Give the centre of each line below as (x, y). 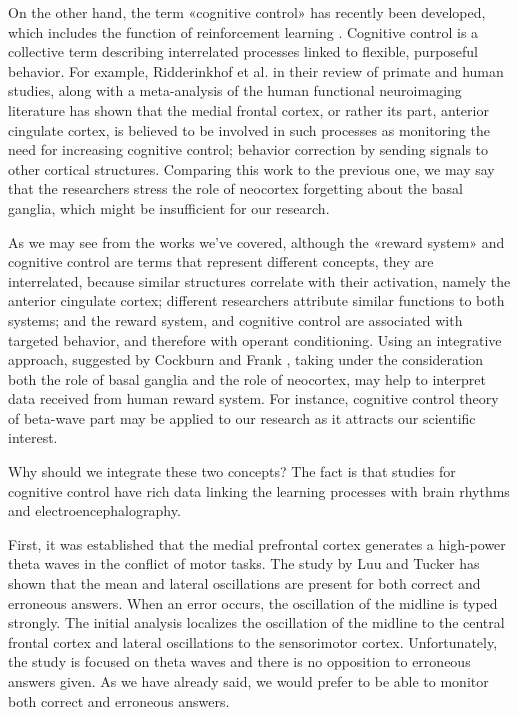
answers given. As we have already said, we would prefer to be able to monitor (248, 681)
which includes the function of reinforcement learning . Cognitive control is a (243, 31)
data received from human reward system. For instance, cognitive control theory (253, 398)
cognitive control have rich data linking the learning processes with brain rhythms (259, 490)
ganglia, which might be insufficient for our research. (169, 207)
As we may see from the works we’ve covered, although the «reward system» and (256, 241)
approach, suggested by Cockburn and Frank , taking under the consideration (246, 359)
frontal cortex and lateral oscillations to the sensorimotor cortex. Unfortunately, (253, 641)
